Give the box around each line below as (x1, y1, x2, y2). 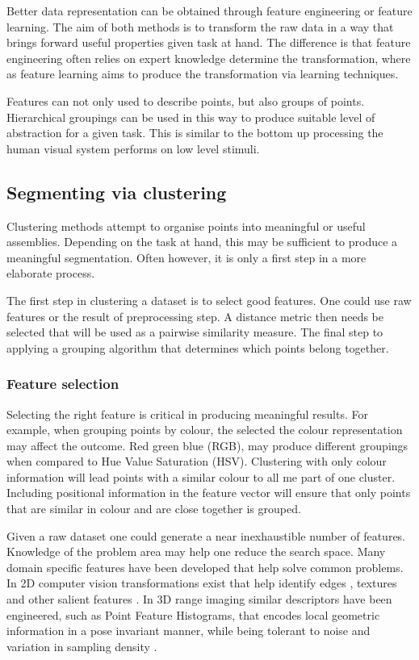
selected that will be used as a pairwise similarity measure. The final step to (6, 324, 383, 340)
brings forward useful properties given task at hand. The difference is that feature (6, 34, 411, 51)
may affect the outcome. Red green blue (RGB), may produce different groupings (6, 437, 409, 453)
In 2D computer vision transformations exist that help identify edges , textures (6, 574, 397, 591)
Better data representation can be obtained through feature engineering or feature (6, 2, 413, 19)
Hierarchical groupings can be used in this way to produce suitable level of (6, 108, 375, 125)
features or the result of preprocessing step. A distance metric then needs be (6, 307, 384, 324)
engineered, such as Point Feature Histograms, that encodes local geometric (6, 606, 380, 623)
